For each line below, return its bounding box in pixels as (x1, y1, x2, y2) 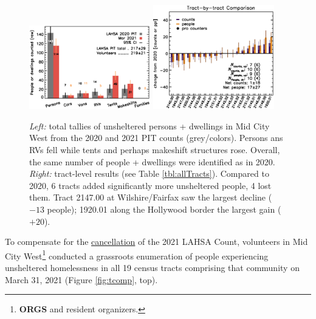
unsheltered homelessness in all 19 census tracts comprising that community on (5, 261, 300, 274)
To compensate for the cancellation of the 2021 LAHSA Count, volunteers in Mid (5, 235, 308, 248)
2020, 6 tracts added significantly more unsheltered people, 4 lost (29, 179, 272, 191)
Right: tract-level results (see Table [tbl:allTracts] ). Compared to (29, 167, 269, 180)
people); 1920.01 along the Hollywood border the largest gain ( (47, 202, 281, 215)
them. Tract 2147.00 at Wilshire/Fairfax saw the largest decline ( (29, 191, 272, 204)
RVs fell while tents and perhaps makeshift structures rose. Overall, (29, 143, 280, 156)
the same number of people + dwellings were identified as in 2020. (29, 155, 275, 168)
